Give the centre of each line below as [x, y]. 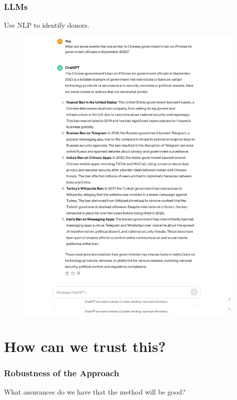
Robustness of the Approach [62, 373]
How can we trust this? [85, 346]
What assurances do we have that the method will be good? [95, 391]
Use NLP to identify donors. [47, 25]
